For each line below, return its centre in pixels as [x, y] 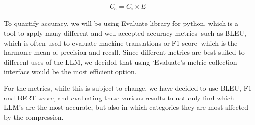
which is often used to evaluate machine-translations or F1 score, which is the [121, 42]
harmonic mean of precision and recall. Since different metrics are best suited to [124, 52]
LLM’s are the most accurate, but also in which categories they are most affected [126, 107]
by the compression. [34, 116]
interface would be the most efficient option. [70, 71]
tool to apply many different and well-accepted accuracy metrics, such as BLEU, [125, 33]
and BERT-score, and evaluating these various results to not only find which [119, 97]
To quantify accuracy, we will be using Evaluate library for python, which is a [121, 23]
